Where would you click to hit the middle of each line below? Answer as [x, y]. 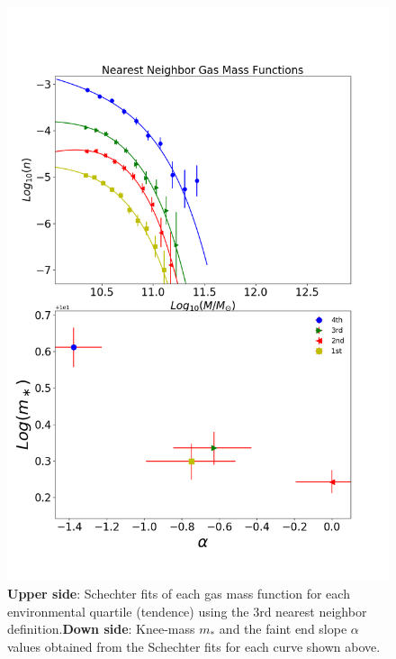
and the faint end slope [283, 629]
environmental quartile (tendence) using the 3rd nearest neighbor [187, 611]
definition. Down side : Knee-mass [101, 629]
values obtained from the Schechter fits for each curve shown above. [194, 646]
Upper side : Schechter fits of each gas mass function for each [179, 594]
